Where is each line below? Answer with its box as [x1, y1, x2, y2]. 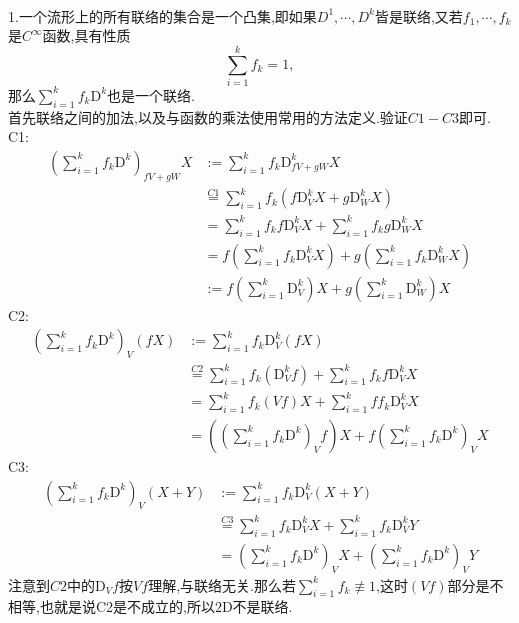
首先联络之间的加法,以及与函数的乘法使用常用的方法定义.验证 [8, 106, 408, 127]
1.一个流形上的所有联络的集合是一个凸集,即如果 [8, 5, 317, 26]
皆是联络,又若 [374, 5, 463, 26]
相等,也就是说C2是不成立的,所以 [8, 596, 215, 617]
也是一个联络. [107, 84, 195, 105]
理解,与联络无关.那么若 [148, 574, 296, 595]
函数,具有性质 [42, 25, 131, 46]
